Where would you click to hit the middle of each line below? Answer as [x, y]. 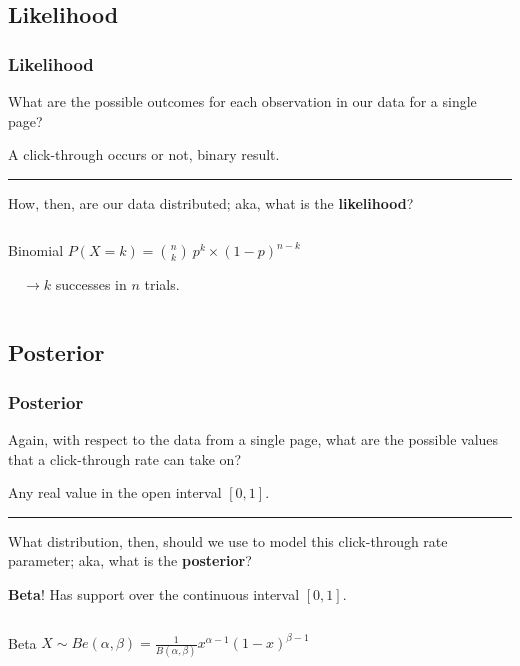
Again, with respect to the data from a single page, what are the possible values [253, 438]
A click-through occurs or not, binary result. [144, 154]
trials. [162, 284]
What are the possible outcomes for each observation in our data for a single [242, 101]
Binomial [36, 250]
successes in [91, 284]
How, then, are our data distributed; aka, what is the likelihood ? [211, 202]
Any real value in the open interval [115, 492]
